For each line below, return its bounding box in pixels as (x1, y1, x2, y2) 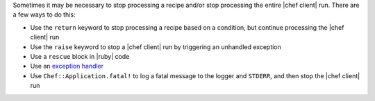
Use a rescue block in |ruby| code (30, 52, 130, 60)
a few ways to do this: (12, 10, 76, 19)
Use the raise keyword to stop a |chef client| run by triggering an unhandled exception (30, 42, 281, 51)
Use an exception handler (30, 62, 104, 71)
